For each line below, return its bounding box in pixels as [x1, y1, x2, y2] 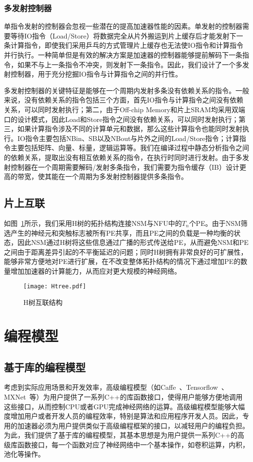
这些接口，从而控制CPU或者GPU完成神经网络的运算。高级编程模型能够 [4, 401, 232, 411]
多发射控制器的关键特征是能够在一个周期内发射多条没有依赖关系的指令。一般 [4, 85, 249, 95]
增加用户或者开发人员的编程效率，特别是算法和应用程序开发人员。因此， [10, 411, 242, 421]
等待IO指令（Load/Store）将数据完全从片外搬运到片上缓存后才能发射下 [10, 30, 236, 40]
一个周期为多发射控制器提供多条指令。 [65, 171, 188, 181]
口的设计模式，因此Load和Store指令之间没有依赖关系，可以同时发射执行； [4, 114, 239, 124]
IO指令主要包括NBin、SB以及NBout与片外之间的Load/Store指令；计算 [17, 133, 239, 143]
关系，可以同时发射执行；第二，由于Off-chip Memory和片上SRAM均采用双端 [4, 104, 245, 114]
